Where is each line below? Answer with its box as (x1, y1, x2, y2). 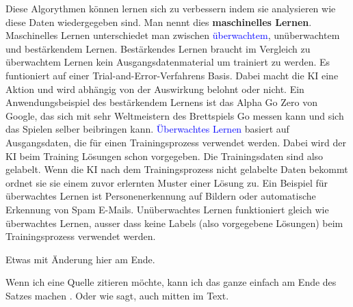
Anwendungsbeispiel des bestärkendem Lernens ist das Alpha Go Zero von (5, 95, 317, 109)
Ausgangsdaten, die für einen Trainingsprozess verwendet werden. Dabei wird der (5, 135, 346, 149)
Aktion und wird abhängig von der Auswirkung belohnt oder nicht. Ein (5, 81, 304, 96)
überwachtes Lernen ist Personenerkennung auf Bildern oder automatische (5, 189, 316, 203)
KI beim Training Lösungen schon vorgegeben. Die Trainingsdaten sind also (5, 148, 324, 163)
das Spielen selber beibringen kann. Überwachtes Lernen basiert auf (5, 122, 289, 136)
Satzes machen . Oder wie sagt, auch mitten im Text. (5, 288, 229, 302)
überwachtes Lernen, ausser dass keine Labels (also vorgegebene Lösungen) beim (5, 215, 343, 230)
